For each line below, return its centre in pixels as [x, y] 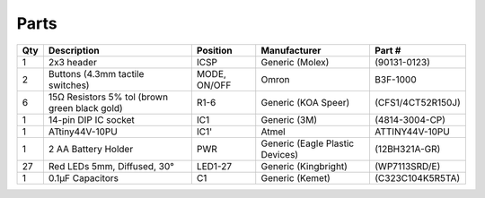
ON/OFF [214, 85]
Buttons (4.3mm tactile [96, 73]
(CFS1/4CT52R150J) [418, 102]
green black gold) [85, 108]
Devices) [280, 154]
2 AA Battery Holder [91, 149]
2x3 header [73, 62]
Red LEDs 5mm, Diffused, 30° [111, 166]
